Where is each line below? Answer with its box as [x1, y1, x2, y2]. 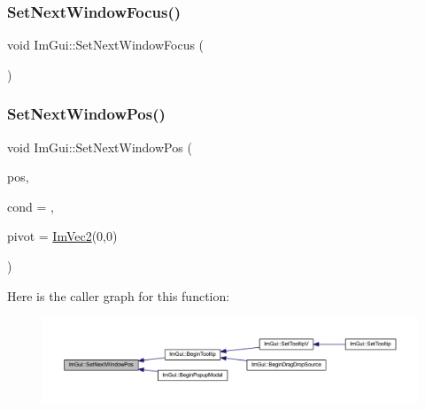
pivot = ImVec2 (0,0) [7, 227, 118, 245]
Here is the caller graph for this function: [7, 286, 230, 305]
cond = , [7, 197, 54, 215]
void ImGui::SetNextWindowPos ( [7, 137, 192, 156]
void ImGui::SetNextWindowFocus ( [7, 35, 205, 54]
